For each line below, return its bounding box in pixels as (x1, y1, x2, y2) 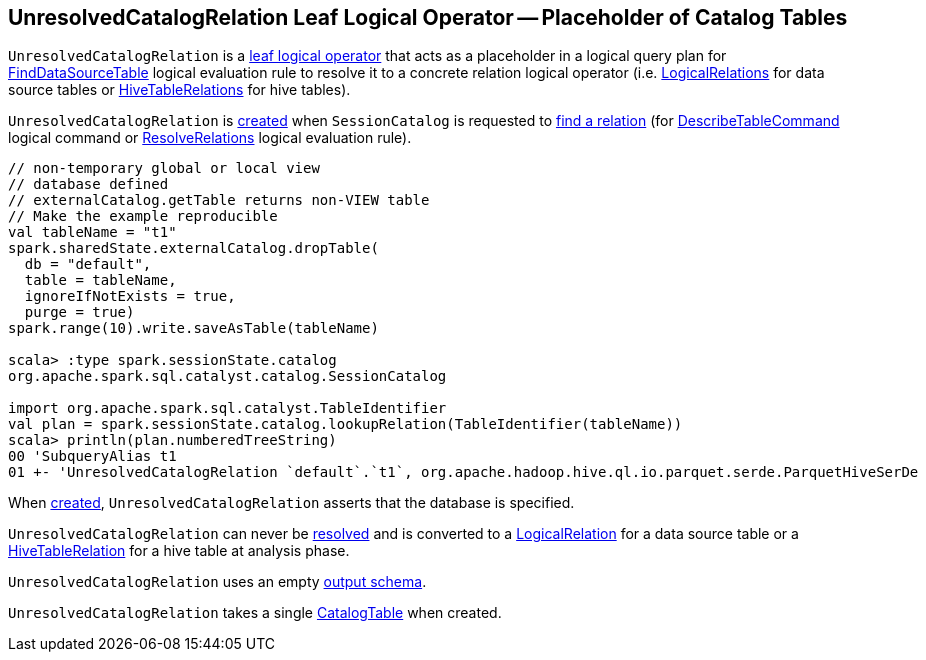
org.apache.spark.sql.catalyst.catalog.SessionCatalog (8, 368, 447, 385)
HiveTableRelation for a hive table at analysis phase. (8, 542, 350, 560)
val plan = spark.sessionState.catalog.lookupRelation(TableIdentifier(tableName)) (8, 416, 683, 433)
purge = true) (24, 304, 135, 321)
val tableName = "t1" (8, 224, 177, 241)
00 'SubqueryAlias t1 (8, 448, 177, 465)
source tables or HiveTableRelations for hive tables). (8, 81, 351, 99)
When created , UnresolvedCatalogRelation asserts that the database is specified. (8, 494, 575, 512)
